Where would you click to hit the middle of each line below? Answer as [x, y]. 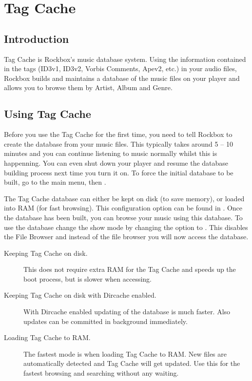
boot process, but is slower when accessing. [88, 278]
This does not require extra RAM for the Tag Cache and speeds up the [130, 269]
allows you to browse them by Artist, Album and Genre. [88, 87]
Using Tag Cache [48, 114]
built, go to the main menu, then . [55, 182]
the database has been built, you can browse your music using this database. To [123, 217]
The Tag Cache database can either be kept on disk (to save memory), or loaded [124, 198]
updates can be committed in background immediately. [106, 321]
